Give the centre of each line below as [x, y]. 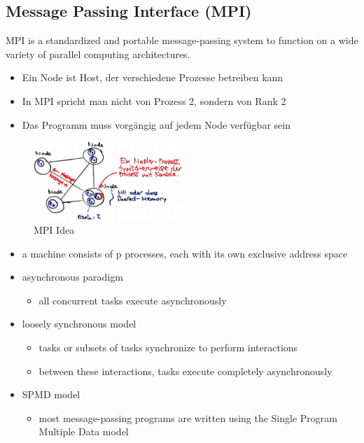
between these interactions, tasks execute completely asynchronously [185, 371]
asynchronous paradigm [72, 277]
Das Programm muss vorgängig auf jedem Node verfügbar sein [156, 124]
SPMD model [51, 394]
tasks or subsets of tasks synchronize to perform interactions [168, 347]
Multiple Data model [84, 431]
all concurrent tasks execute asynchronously [133, 300]
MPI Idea [54, 230]
